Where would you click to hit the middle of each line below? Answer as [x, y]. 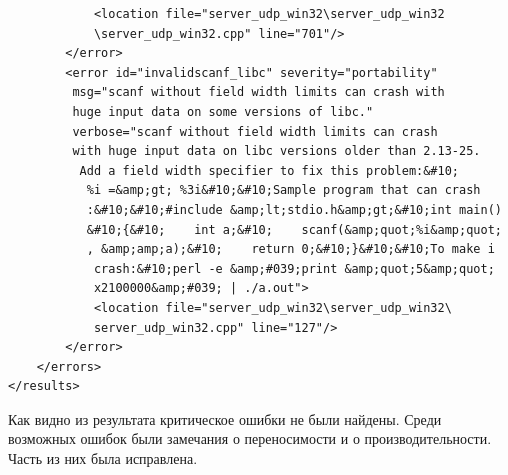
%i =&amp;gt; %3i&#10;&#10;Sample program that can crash [283, 190]
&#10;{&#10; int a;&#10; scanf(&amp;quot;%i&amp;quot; [294, 229]
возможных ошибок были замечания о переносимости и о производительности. [250, 438]
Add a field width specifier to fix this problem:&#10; [269, 170]
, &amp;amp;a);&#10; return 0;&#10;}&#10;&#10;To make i [290, 249]
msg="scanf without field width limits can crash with [258, 92]
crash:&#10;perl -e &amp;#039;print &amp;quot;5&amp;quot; [294, 268]
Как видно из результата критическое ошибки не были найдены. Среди [225, 418]
